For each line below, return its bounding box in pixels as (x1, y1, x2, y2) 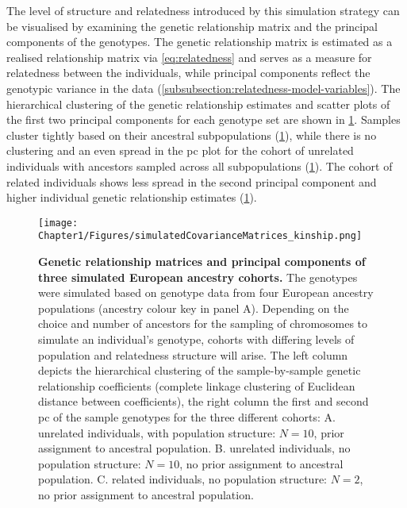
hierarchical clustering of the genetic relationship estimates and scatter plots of (6, 95, 390, 112)
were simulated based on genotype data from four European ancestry (38, 284, 374, 301)
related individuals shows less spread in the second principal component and (6, 173, 377, 190)
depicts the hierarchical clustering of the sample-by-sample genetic (38, 362, 361, 379)
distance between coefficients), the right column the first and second (38, 393, 369, 410)
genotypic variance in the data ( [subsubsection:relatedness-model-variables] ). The (6, 79, 401, 96)
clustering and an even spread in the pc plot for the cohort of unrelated (6, 142, 354, 159)
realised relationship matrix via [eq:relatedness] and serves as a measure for (6, 48, 372, 65)
